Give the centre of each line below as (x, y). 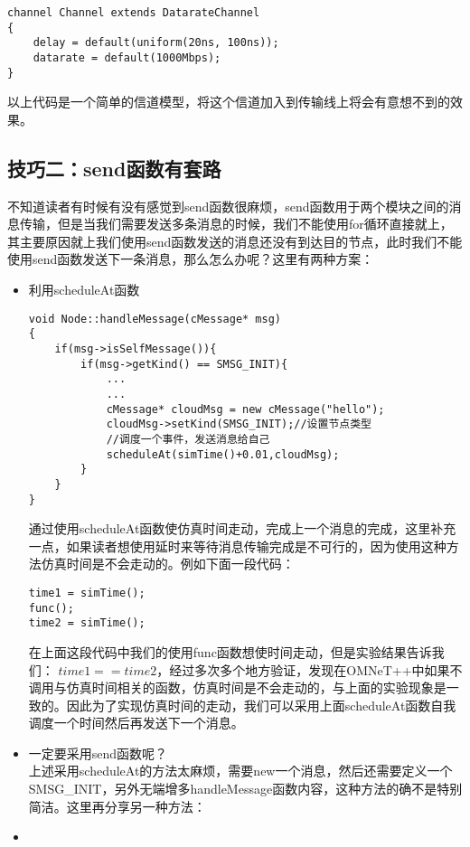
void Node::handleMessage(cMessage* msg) (155, 319)
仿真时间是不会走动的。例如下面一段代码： (168, 564)
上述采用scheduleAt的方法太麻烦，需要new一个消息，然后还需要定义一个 (240, 771)
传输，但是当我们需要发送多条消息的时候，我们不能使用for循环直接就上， (236, 224)
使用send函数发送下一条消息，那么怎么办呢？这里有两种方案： (191, 259)
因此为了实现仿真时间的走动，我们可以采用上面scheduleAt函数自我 (261, 705)
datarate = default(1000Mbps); (127, 57)
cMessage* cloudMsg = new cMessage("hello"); (245, 409)
